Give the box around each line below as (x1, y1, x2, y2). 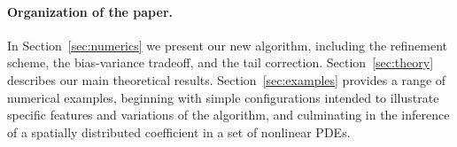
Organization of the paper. (7, 2, 173, 20)
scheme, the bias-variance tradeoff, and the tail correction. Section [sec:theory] (7, 53, 434, 72)
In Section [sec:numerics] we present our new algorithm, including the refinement (7, 35, 448, 54)
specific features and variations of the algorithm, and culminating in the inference (7, 105, 450, 124)
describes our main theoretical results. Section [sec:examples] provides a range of (7, 70, 446, 89)
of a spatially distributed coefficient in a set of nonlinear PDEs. (7, 122, 351, 141)
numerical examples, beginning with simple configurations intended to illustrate (7, 88, 439, 106)
